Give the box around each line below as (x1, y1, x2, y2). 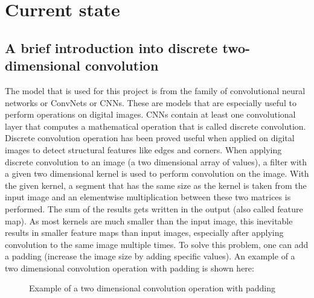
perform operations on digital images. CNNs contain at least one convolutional (5, 108, 296, 121)
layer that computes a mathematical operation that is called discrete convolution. (5, 119, 306, 132)
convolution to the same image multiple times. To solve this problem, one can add (5, 238, 309, 250)
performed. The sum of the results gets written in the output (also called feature (5, 202, 303, 215)
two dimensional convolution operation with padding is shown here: (5, 261, 254, 274)
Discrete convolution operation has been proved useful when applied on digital (5, 132, 295, 144)
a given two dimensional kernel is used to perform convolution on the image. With (5, 167, 309, 180)
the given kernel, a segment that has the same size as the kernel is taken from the (5, 179, 307, 191)
